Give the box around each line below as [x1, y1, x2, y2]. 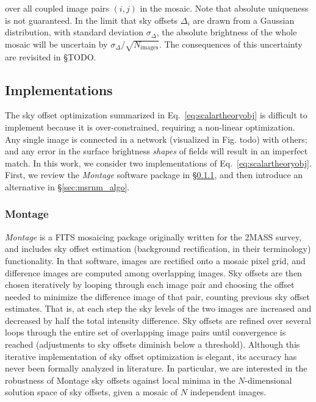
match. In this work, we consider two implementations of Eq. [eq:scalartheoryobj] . [5, 156, 312, 169]
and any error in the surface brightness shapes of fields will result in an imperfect [5, 145, 308, 157]
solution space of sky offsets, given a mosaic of [5, 386, 178, 398]
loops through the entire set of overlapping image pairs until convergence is [5, 326, 286, 339]
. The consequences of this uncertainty [159, 37, 303, 50]
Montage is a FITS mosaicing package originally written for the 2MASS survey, [5, 230, 302, 243]
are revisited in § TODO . [5, 50, 96, 63]
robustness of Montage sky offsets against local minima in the [5, 373, 235, 386]
